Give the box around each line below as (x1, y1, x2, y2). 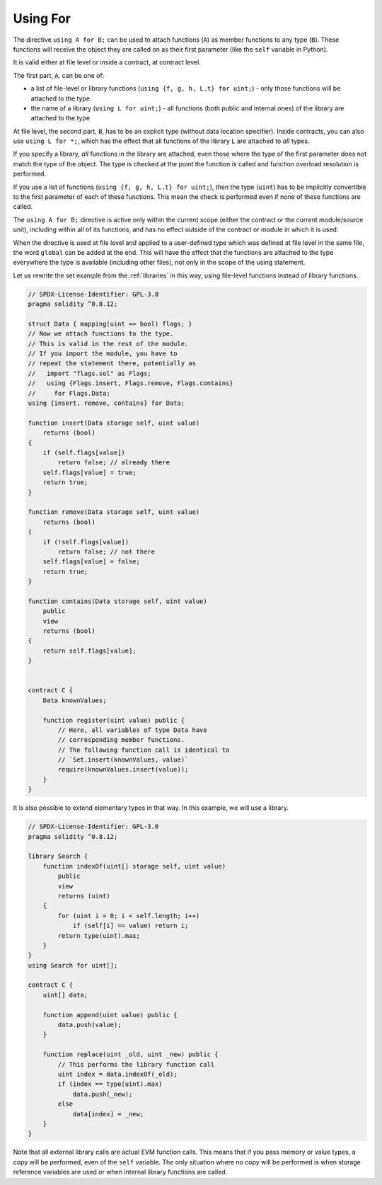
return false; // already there (57, 459, 170, 466)
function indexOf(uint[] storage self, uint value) (42, 862, 226, 870)
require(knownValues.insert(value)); (57, 765, 189, 774)
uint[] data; (42, 991, 88, 999)
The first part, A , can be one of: (13, 71, 105, 79)
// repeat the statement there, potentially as (28, 360, 196, 367)
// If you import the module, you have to (28, 350, 178, 357)
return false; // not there (57, 547, 156, 556)
